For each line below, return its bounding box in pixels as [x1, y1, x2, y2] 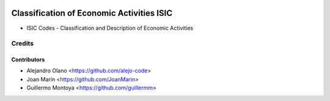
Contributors [11, 56, 45, 63]
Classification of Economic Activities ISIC [11, 8, 173, 18]
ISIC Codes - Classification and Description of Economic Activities [26, 24, 194, 32]
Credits [11, 40, 34, 48]
